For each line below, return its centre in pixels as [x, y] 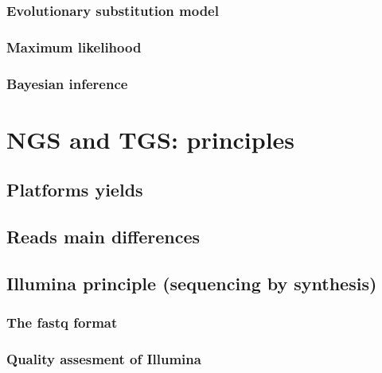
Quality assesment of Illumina [104, 359]
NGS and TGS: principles [151, 139]
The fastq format [62, 322]
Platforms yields [75, 190]
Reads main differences [103, 237]
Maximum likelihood [74, 47]
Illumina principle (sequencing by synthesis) [192, 283]
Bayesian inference [67, 83]
